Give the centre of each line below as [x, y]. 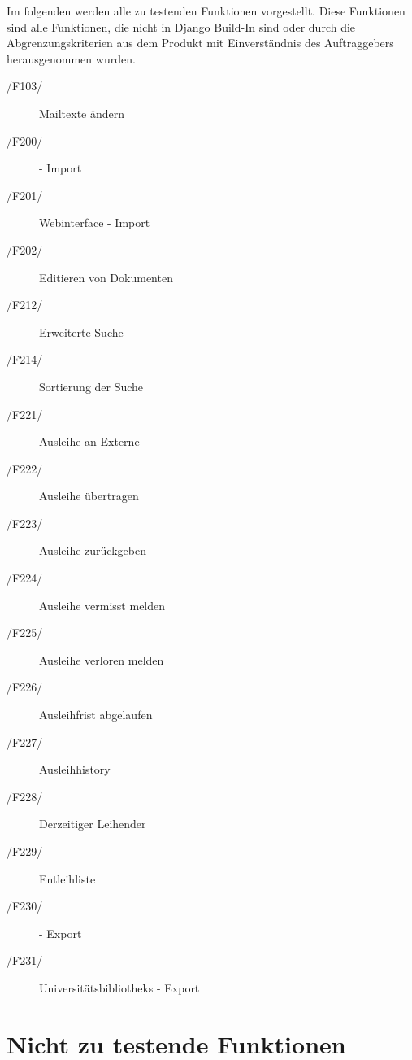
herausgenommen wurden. [71, 58]
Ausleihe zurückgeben [93, 550]
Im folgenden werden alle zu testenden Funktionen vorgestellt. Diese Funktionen [206, 11]
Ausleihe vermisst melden [102, 605]
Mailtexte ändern [82, 113]
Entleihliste [67, 878]
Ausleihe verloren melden [102, 659]
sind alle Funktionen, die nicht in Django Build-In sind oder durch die [181, 26]
